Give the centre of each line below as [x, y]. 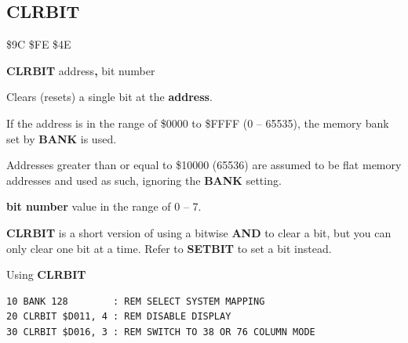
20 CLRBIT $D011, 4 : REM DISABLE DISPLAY [119, 317]
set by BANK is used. [62, 138]
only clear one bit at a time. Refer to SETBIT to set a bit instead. [169, 248]
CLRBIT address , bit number [81, 70]
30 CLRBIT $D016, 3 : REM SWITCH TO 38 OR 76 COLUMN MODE [161, 332]
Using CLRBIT [46, 274]
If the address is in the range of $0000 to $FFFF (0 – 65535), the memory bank [198, 123]
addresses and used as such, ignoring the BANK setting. [144, 180]
